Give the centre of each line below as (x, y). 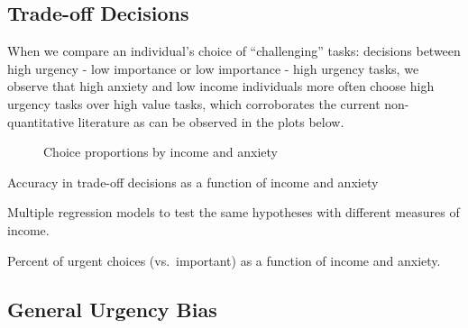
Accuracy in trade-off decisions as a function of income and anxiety (193, 182)
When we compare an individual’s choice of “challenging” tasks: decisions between (234, 51)
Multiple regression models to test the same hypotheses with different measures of (234, 212)
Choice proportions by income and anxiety (161, 152)
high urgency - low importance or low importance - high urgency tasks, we (213, 68)
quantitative (41, 121)
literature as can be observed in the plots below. (211, 121)
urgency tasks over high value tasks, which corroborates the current (194, 103)
